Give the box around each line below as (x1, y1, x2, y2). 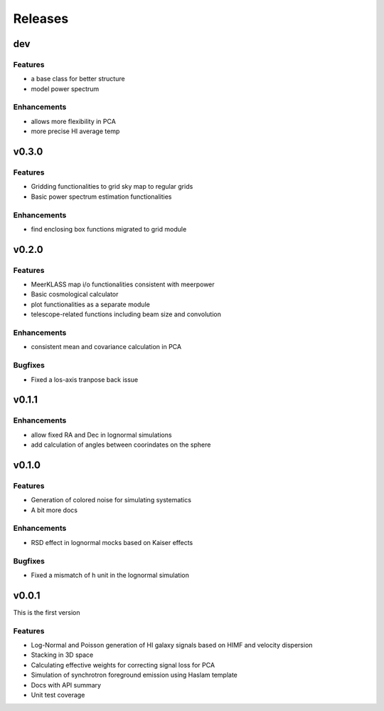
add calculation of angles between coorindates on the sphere (31, 440, 211, 449)
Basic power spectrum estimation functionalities (31, 192, 172, 201)
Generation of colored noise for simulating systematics (31, 496, 192, 504)
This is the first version (13, 608, 80, 616)
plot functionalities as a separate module (31, 300, 151, 308)
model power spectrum (31, 84, 100, 93)
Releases (13, 11, 69, 26)
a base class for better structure (31, 75, 125, 83)
